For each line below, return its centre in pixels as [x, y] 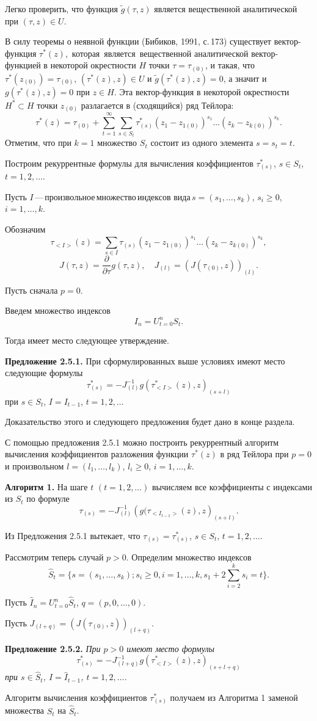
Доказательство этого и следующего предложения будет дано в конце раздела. [150, 422]
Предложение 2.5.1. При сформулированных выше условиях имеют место [145, 360]
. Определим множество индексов [189, 557]
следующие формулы [44, 373]
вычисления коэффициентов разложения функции [97, 454]
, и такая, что [230, 65]
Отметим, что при [38, 143]
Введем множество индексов [58, 310]
